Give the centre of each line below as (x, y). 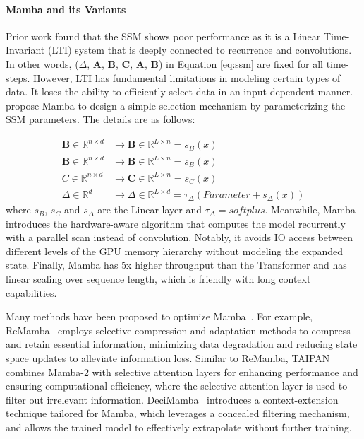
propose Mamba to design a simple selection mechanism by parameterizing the (176, 105)
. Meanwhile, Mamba (310, 210)
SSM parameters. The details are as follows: (101, 119)
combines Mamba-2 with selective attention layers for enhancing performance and (182, 371)
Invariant (25, 50)
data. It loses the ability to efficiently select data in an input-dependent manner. (180, 92)
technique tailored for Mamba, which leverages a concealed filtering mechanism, (178, 413)
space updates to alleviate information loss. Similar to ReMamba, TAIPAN (168, 358)
